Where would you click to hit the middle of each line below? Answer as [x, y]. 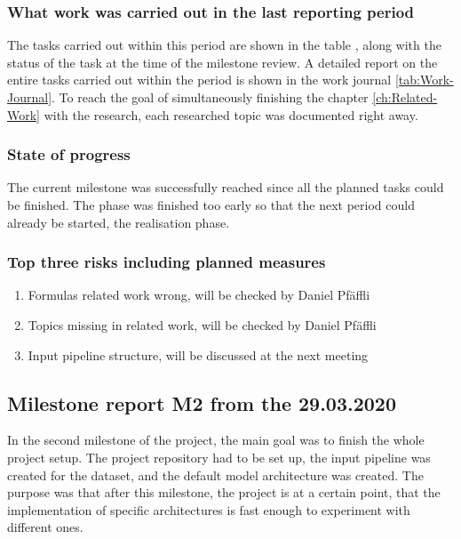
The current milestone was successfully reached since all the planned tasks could [226, 187]
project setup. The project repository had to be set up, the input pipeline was [219, 457]
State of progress [69, 154]
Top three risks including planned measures [167, 262]
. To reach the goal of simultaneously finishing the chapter [210, 97]
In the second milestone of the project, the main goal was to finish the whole [216, 440]
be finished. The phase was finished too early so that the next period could [211, 205]
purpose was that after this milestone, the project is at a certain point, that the [224, 492]
